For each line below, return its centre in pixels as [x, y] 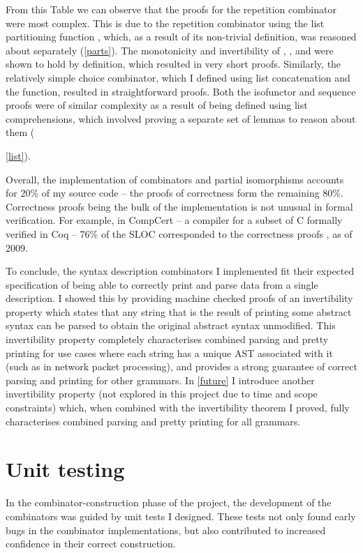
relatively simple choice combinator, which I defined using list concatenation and [178, 77]
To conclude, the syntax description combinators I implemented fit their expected [180, 271]
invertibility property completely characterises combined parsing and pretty [167, 339]
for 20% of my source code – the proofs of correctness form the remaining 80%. [175, 193]
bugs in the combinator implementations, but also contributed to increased [166, 530]
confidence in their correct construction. [91, 544]
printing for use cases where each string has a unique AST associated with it [169, 353]
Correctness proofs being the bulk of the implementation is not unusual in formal [179, 206]
